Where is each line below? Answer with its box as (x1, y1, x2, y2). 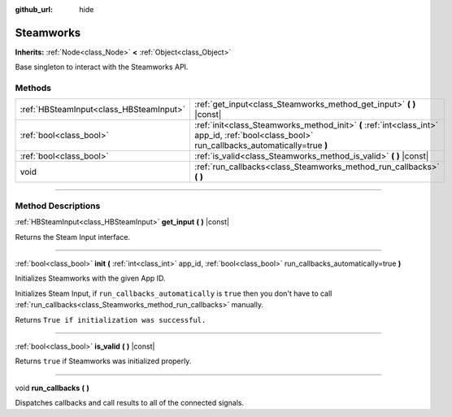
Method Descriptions (15, 200, 101, 211)
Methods (15, 82, 52, 93)
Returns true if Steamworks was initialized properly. (15, 356, 192, 366)
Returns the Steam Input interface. (15, 232, 130, 241)
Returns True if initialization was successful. (15, 315, 206, 324)
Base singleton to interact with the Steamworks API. (15, 62, 189, 72)
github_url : (15, 5, 53, 14)
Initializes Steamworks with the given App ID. (15, 273, 166, 284)
